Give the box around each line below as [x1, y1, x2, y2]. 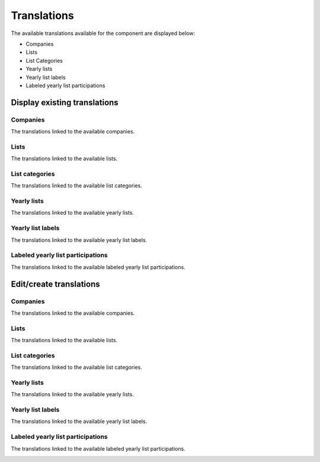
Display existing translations [11, 97, 119, 107]
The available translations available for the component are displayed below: [11, 30, 196, 37]
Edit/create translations [11, 279, 100, 289]
